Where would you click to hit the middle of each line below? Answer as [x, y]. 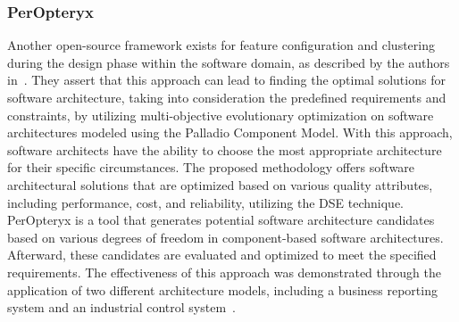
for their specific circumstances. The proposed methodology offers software [211, 167]
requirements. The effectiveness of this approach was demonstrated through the [224, 272]
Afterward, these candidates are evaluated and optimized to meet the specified [222, 255]
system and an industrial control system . [121, 307]
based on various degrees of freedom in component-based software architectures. [225, 237]
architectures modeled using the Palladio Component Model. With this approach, [230, 132]
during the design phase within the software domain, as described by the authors [229, 62]
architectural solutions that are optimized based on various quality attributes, [220, 184]
